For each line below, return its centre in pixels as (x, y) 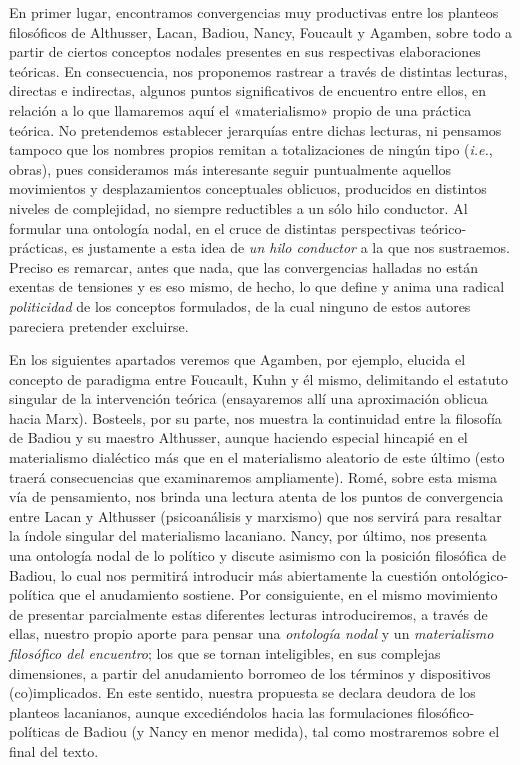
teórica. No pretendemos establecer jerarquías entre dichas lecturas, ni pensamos (255, 129)
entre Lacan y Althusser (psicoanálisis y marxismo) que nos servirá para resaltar (255, 515)
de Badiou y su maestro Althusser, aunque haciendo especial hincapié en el (238, 437)
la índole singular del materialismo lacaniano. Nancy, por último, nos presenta (248, 535)
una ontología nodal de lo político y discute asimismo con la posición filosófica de (257, 555)
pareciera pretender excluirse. (99, 325)
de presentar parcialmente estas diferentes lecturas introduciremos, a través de (248, 613)
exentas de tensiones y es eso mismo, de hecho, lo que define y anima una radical (257, 286)
